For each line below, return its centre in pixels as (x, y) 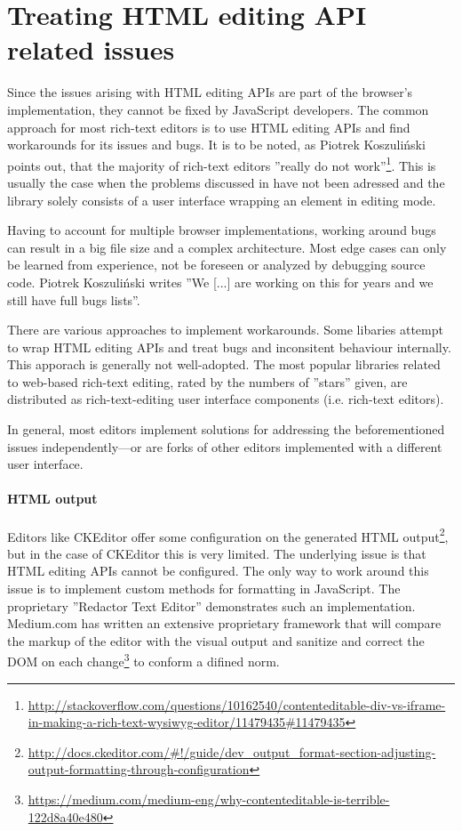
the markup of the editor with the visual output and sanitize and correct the (216, 640)
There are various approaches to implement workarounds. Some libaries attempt (225, 330)
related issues (91, 49)
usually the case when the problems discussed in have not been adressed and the (226, 182)
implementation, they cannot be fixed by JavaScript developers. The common (218, 109)
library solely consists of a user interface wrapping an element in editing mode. (222, 200)
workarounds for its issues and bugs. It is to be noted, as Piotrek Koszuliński (216, 145)
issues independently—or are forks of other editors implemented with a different (225, 446)
